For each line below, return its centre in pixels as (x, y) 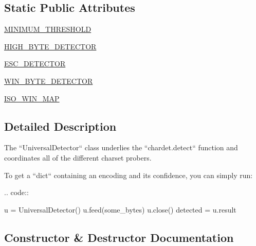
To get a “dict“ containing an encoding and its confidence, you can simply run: (129, 175)
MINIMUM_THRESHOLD (48, 29)
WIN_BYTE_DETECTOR (49, 81)
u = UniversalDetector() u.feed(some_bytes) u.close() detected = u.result (120, 209)
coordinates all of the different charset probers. (78, 157)
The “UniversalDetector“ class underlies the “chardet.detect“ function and (121, 147)
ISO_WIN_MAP (32, 98)
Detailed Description (60, 126)
